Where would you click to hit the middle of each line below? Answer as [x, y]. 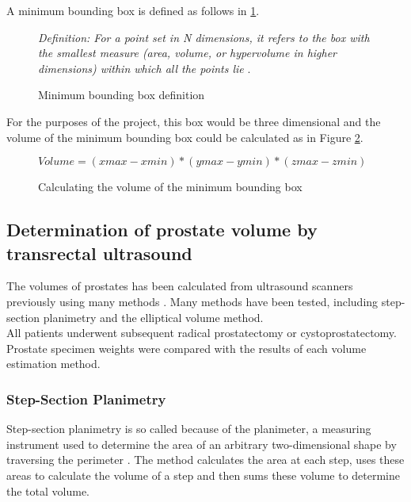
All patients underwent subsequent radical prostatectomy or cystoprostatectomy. [202, 333]
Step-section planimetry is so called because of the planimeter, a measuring [189, 429]
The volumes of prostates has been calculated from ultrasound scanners [180, 286]
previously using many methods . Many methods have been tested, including [192, 301]
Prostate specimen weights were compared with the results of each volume [186, 348]
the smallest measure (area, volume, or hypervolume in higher [188, 53]
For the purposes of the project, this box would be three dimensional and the [194, 121]
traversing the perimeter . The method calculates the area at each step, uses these [205, 460]
